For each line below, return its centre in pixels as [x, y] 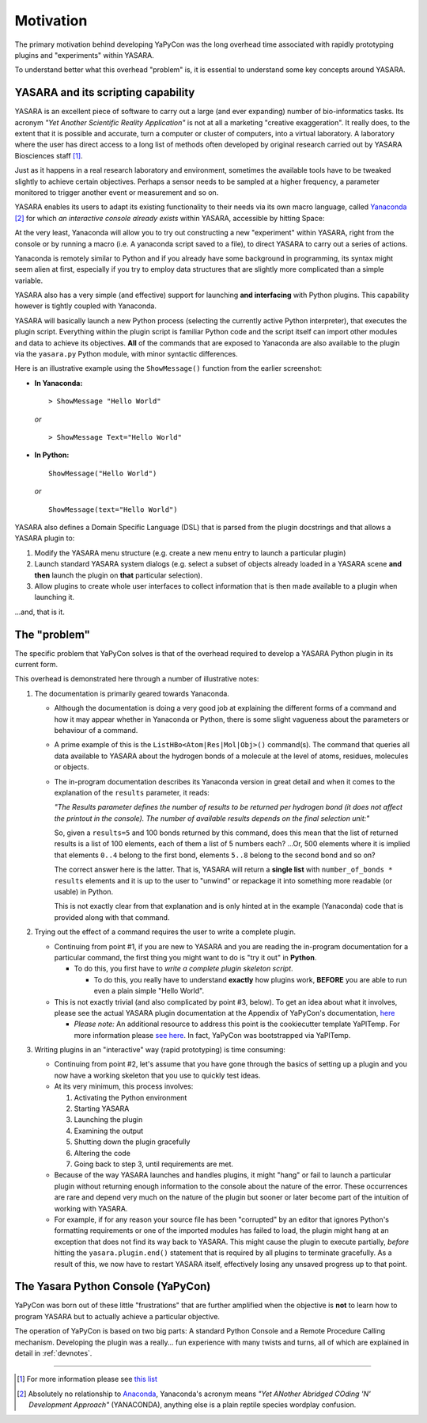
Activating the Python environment [130, 1097]
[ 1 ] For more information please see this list [87, 1379]
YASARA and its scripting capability [105, 92]
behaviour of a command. [96, 730]
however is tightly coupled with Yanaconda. [86, 306]
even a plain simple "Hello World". [149, 991]
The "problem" [53, 634]
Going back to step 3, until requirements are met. [153, 1164]
